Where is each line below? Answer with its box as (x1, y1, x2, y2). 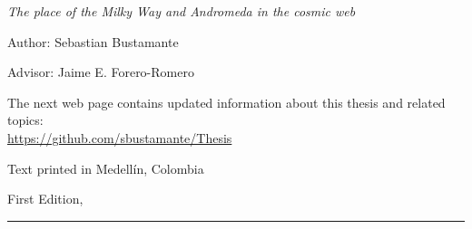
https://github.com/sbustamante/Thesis (7, 128, 232, 147)
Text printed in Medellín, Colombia (7, 158, 204, 177)
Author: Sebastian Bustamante (7, 32, 179, 51)
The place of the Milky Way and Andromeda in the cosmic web (7, 2, 356, 20)
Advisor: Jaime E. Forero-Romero (7, 62, 194, 81)
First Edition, (7, 189, 84, 208)
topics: (7, 110, 44, 129)
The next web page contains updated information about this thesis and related (7, 92, 446, 111)
